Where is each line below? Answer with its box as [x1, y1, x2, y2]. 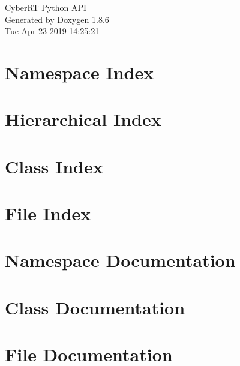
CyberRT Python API [5, 1, 86, 13]
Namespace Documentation [5, 248, 236, 272]
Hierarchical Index [5, 107, 161, 131]
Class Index [5, 154, 103, 178]
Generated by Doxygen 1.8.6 [5, 13, 109, 25]
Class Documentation [5, 295, 185, 319]
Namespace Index [5, 59, 154, 84]
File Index [5, 201, 91, 226]
